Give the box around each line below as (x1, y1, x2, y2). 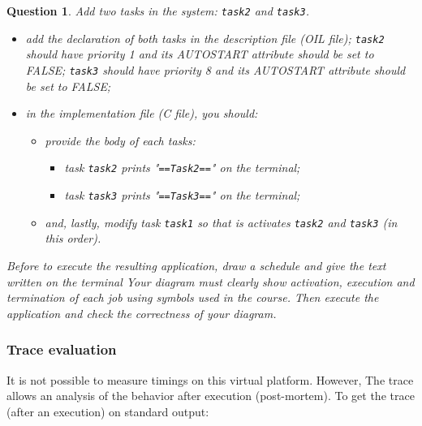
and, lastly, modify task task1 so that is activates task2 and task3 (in (45, 213, 398, 230)
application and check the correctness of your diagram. (6, 304, 277, 321)
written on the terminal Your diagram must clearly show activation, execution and (6, 273, 415, 290)
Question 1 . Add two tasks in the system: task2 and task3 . (6, 2, 309, 19)
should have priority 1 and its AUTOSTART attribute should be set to (25, 45, 374, 62)
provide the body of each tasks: (45, 131, 196, 148)
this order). (45, 230, 101, 247)
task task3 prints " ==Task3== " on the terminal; (64, 187, 300, 203)
